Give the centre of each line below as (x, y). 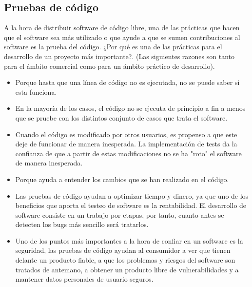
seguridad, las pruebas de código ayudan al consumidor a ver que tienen (123, 250)
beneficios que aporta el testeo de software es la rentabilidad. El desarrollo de (131, 205)
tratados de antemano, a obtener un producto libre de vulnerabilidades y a (127, 269)
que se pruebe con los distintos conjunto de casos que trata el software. (121, 117)
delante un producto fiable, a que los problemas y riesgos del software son (125, 260)
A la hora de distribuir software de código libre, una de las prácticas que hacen (122, 28)
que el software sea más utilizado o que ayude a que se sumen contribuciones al (122, 37)
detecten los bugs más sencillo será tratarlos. (82, 224)
